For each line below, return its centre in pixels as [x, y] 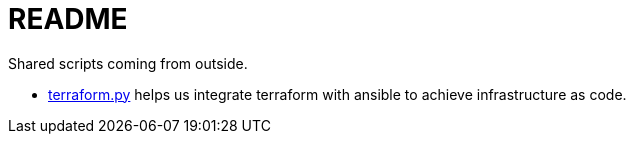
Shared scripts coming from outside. [128, 63]
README [68, 19]
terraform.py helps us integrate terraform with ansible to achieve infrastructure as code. [337, 94]
